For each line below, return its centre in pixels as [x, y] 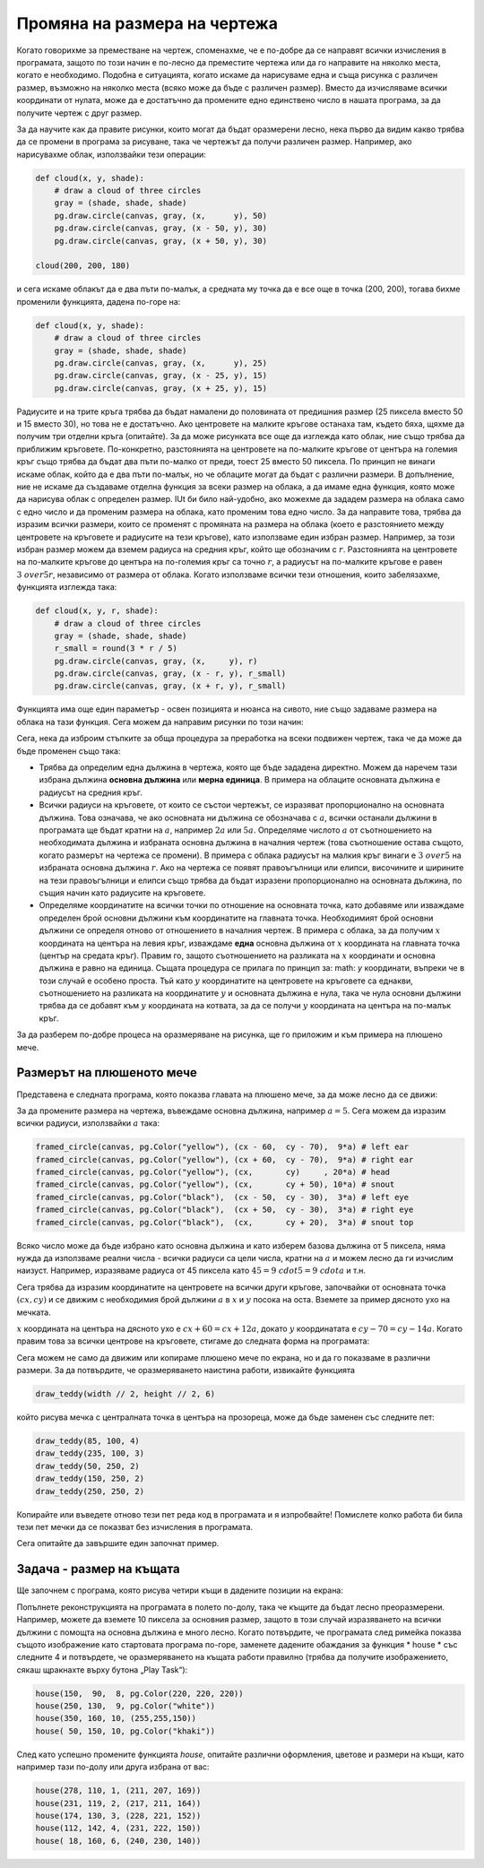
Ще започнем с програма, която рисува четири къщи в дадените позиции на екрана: [180, 1590]
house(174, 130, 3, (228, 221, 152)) [118, 1816]
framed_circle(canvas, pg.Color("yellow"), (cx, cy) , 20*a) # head [212, 1172]
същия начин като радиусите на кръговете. [122, 893]
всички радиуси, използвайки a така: [88, 1123]
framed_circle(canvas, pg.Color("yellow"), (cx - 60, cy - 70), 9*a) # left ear [222, 1147]
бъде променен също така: [69, 751]
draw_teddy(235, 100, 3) [90, 1453]
